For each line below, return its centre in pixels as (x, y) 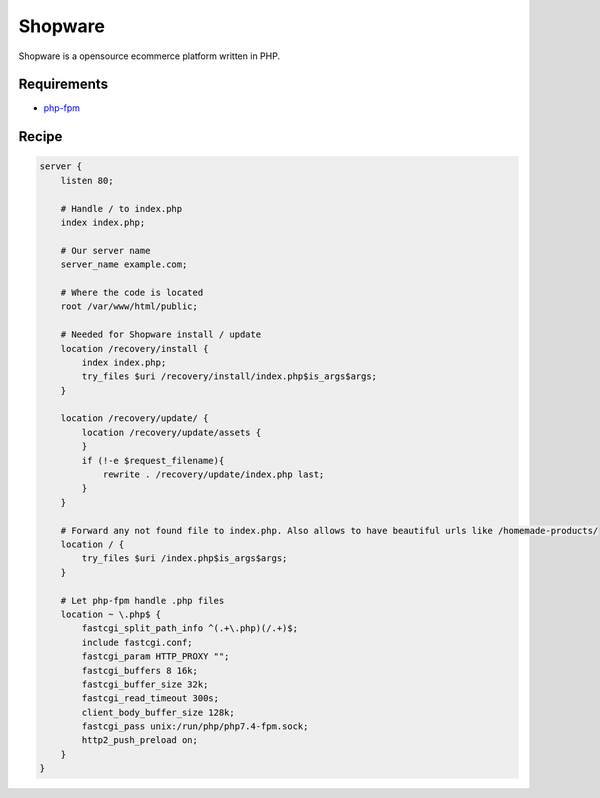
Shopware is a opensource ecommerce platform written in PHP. (149, 56)
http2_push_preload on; (140, 740)
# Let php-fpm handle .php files (142, 600)
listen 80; (87, 180)
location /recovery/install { (134, 348)
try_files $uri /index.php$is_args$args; (184, 558)
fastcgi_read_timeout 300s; (150, 698)
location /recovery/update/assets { (171, 432)
